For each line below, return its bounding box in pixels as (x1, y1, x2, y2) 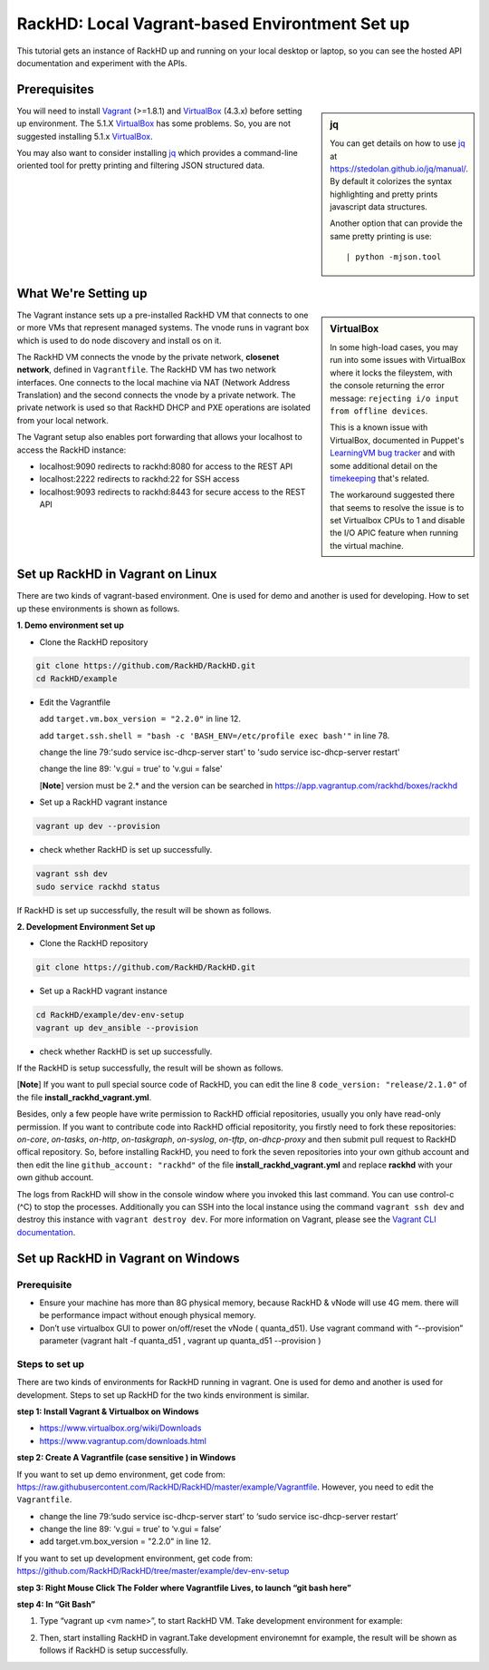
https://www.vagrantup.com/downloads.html (39, 1435, 207, 1446)
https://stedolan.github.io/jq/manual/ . (330, 163, 469, 174)
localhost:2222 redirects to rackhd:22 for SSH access (39, 474, 240, 484)
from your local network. (16, 415, 109, 425)
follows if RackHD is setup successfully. (39, 1645, 189, 1655)
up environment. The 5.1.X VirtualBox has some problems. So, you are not (16, 118, 292, 129)
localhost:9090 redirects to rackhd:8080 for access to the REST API (39, 461, 293, 472)
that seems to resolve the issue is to (330, 502, 465, 513)
